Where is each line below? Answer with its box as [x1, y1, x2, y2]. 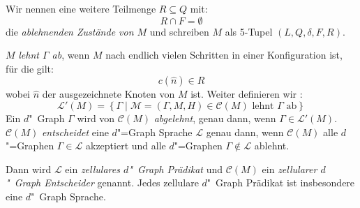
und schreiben [149, 24, 209, 38]
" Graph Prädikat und [128, 161, 223, 176]
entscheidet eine [41, 124, 109, 139]
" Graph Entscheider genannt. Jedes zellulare [6, 175, 199, 190]
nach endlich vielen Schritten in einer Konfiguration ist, [105, 47, 343, 62]
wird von [77, 110, 115, 125]
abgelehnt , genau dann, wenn [153, 110, 276, 125]
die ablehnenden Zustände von [6, 24, 134, 38]
